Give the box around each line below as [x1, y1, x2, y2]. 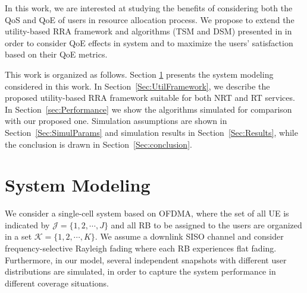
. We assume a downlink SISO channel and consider [95, 230, 284, 243]
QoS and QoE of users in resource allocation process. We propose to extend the [5, 13, 295, 26]
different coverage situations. [5, 276, 109, 289]
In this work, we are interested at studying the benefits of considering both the [5, 2, 293, 14]
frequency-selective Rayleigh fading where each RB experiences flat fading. [5, 242, 277, 254]
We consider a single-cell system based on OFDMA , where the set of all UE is [5, 207, 289, 219]
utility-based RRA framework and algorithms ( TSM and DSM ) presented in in [5, 25, 292, 37]
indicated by [5, 218, 50, 231]
